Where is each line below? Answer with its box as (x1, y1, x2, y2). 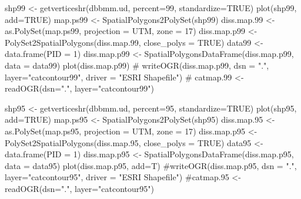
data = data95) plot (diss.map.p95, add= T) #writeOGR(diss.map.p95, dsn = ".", (5, 159, 297, 171)
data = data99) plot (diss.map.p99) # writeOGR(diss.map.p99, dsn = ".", (5, 59, 269, 71)
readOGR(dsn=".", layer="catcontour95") (5, 182, 155, 194)
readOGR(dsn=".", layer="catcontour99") (5, 82, 155, 95)
